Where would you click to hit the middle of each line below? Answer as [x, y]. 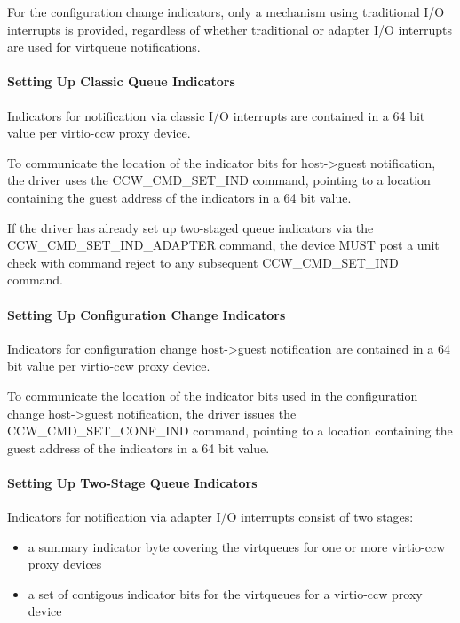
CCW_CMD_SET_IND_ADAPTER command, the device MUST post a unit [223, 245]
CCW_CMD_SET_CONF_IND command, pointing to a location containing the [230, 431]
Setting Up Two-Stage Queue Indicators [132, 482]
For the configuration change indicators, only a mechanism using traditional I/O [226, 12]
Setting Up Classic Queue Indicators [121, 81]
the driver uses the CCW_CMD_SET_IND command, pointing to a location [219, 180]
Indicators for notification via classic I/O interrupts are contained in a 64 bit [216, 115]
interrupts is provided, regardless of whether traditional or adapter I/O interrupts [230, 29]
